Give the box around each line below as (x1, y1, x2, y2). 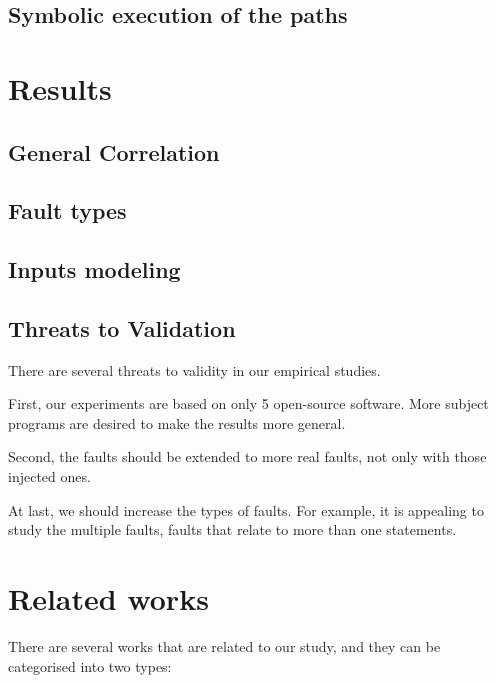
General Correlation (8, 136, 220, 167)
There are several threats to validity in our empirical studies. (8, 359, 381, 380)
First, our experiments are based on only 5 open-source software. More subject (8, 393, 489, 414)
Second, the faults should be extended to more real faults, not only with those (8, 446, 487, 467)
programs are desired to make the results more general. (8, 412, 346, 433)
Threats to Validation (8, 312, 236, 343)
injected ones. (8, 466, 91, 487)
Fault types (8, 195, 127, 226)
